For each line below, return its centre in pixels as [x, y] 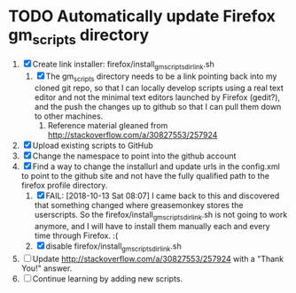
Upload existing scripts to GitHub [93, 146]
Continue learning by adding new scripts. [108, 278]
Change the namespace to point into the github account [134, 156]
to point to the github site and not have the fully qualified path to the [145, 176]
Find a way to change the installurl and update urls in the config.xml [156, 166]
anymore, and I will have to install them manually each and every [152, 226]
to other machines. [69, 116]
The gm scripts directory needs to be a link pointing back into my [161, 77]
